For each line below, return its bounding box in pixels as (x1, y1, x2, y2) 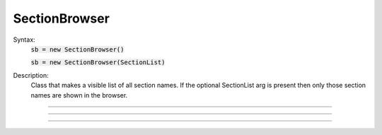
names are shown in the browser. (30, 90, 128, 99)
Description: (13, 71, 49, 79)
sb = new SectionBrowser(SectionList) (30, 59, 166, 66)
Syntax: (13, 35, 35, 44)
